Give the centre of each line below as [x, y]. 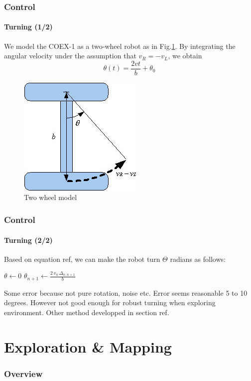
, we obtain [185, 56]
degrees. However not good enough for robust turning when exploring [110, 302]
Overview [23, 373]
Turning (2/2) [28, 240]
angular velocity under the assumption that [70, 56]
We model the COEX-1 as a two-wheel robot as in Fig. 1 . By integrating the [120, 46]
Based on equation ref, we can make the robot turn [82, 259]
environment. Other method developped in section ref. [87, 312]
